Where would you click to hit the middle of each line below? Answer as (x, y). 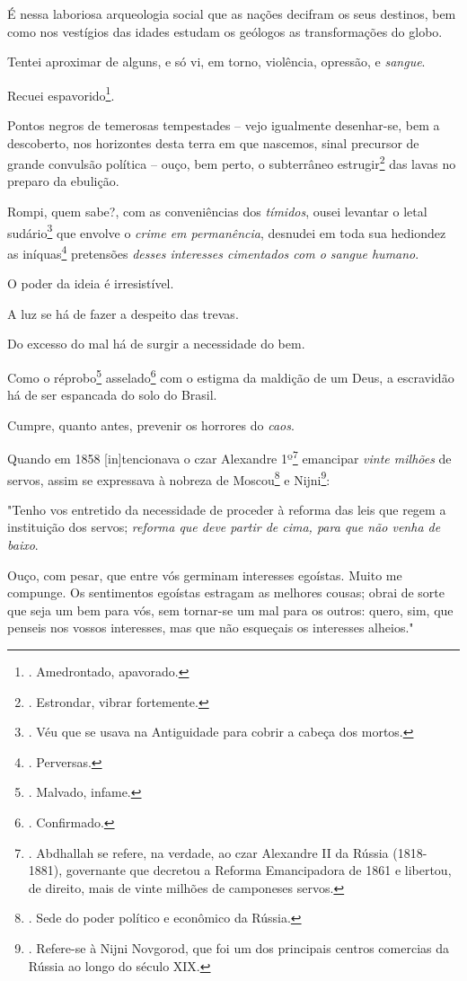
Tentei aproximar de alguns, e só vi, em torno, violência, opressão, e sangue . (216, 62)
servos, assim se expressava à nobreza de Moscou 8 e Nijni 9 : (169, 478)
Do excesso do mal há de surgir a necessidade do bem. (156, 344)
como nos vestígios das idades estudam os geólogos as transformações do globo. (225, 31)
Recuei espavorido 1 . (61, 93)
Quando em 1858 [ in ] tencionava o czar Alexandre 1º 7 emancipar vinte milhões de (229, 457)
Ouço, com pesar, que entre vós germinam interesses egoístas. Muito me (205, 574)
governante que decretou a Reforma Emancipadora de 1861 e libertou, (259, 870)
